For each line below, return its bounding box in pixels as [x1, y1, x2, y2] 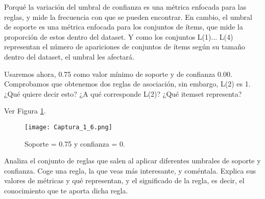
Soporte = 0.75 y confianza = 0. [25, 138, 125, 149]
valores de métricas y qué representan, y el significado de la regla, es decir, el [4, 175, 245, 186]
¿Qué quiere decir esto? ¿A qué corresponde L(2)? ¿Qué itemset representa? [4, 88, 242, 99]
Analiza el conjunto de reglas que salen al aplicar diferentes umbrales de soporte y [4, 155, 261, 166]
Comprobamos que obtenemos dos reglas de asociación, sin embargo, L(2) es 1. [4, 78, 251, 89]
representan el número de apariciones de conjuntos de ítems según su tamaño [4, 41, 245, 52]
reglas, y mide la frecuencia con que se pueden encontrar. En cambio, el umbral [4, 11, 252, 22]
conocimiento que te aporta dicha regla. [4, 185, 128, 195]
